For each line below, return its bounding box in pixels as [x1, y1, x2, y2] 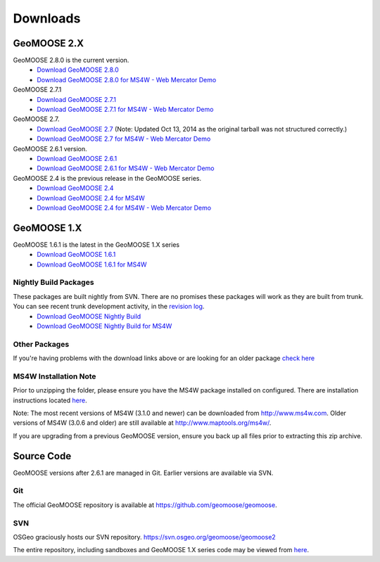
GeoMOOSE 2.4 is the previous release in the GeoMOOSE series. [13, 174, 202, 182]
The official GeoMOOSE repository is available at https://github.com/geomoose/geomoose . [13, 500, 277, 509]
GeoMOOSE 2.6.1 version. [13, 144, 87, 153]
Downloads [13, 11, 81, 26]
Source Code [13, 450, 72, 462]
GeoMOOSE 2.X [13, 37, 84, 49]
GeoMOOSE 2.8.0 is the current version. [13, 56, 129, 65]
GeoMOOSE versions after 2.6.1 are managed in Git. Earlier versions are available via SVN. [13, 468, 274, 477]
